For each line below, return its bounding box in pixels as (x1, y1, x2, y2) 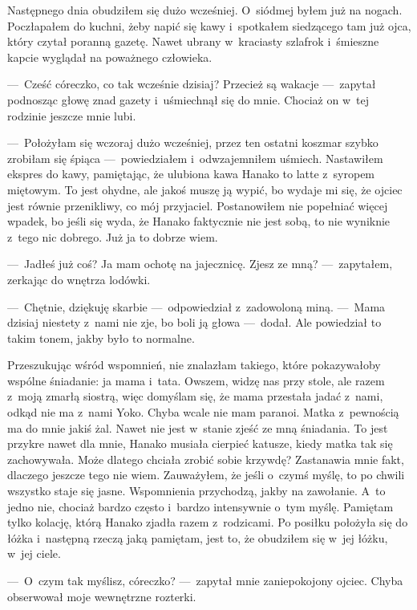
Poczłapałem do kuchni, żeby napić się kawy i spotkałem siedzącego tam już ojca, (7, 17, 411, 34)
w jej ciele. (7, 545, 61, 562)
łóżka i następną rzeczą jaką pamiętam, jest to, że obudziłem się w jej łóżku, (7, 529, 388, 546)
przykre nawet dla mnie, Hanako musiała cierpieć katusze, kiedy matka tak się (7, 435, 393, 452)
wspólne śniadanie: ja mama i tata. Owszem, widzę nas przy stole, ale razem (7, 372, 385, 388)
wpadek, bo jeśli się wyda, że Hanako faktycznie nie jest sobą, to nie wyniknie (7, 213, 391, 230)
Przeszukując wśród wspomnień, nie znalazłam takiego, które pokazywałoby (7, 356, 381, 373)
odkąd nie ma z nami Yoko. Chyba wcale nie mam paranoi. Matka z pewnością (7, 404, 399, 421)
